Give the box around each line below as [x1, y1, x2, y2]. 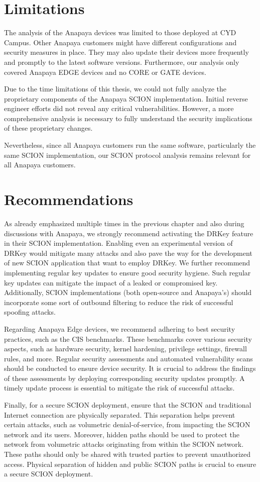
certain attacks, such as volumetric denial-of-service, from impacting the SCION [4, 419, 250, 430]
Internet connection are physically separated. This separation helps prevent [4, 409, 235, 420]
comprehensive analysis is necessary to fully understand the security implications [4, 113, 252, 123]
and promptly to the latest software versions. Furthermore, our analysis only [4, 56, 239, 67]
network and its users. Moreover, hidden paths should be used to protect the [4, 429, 239, 439]
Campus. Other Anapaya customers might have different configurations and [4, 37, 237, 47]
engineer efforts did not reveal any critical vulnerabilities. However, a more [4, 103, 234, 114]
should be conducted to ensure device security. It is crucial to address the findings [4, 363, 256, 373]
